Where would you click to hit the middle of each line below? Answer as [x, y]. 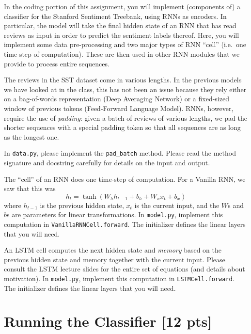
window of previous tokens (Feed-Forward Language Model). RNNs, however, [119, 108]
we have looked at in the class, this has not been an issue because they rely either [125, 89]
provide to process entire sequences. [57, 63]
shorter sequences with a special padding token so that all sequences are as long [122, 127]
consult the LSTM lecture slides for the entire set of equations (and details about [125, 269]
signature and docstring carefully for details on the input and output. [107, 162]
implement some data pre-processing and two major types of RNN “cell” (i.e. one [125, 44]
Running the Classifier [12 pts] [108, 321]
